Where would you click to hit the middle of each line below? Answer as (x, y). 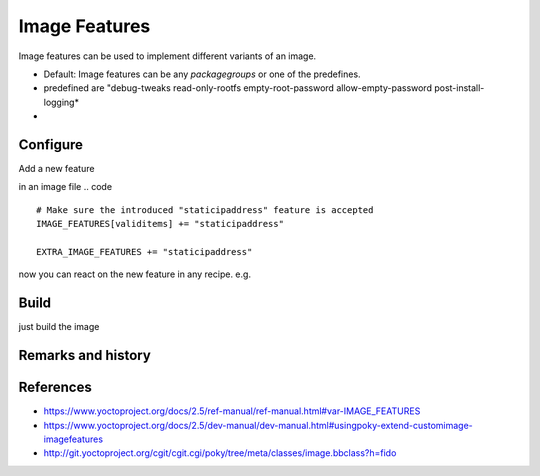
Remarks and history (85, 355)
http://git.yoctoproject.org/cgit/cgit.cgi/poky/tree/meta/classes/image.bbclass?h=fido (220, 453)
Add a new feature (56, 169)
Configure (51, 144)
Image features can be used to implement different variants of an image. (167, 56)
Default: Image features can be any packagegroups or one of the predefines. (202, 74)
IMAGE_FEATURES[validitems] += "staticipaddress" (160, 224)
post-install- (459, 88)
